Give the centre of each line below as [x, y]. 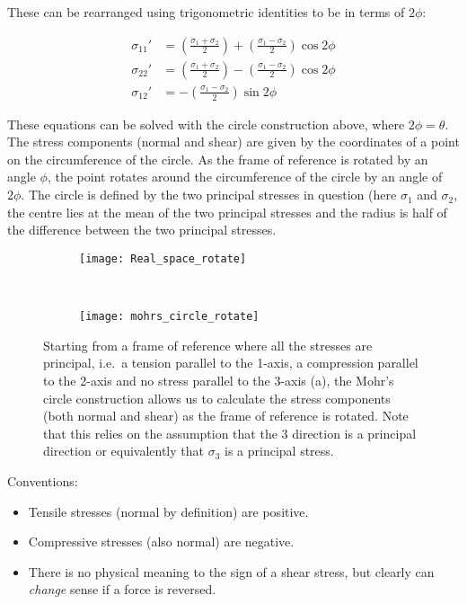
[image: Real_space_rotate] [163, 258]
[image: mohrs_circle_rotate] [169, 317]
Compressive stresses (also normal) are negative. [161, 542]
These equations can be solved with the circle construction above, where [206, 124]
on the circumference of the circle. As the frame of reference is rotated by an [218, 159]
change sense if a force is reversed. [122, 589]
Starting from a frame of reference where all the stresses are [208, 345]
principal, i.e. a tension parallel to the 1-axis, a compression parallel [231, 363]
